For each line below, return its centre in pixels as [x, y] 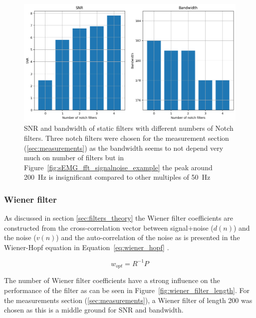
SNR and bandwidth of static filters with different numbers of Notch [129, 128]
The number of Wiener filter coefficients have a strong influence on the [112, 280]
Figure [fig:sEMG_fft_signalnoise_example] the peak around [118, 167]
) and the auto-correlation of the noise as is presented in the [148, 237]
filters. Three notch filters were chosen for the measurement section [127, 138]
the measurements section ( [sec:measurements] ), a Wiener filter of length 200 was [128, 300]
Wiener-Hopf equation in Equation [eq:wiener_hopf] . [87, 247]
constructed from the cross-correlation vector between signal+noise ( [109, 227]
